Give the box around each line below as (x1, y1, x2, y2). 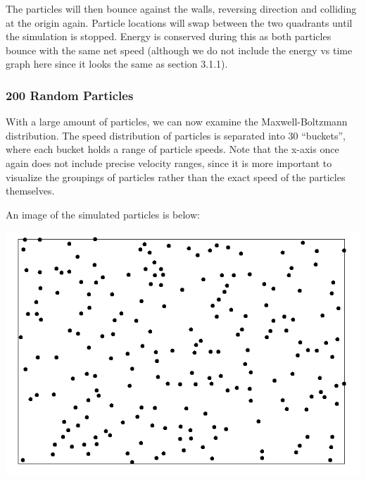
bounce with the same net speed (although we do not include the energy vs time (6, 42, 353, 57)
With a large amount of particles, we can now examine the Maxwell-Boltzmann (6, 114, 348, 129)
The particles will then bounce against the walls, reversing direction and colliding (6, 1, 357, 16)
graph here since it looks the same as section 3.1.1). (6, 56, 228, 71)
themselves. (6, 183, 55, 198)
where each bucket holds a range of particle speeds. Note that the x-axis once (6, 142, 339, 156)
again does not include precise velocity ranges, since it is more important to (6, 155, 332, 170)
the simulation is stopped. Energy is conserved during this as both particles (6, 29, 332, 44)
